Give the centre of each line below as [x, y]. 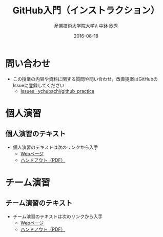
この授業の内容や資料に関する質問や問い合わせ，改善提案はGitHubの [85, 79]
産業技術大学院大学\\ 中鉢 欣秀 [86, 26]
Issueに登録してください [38, 85]
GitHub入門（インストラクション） [86, 11]
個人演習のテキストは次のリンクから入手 [55, 147]
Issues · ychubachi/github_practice [57, 91]
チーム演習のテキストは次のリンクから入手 [57, 216]
